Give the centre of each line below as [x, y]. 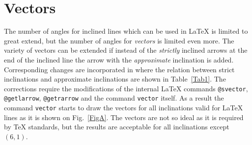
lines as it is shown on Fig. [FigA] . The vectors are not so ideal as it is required [124, 117]
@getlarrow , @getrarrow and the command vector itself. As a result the [114, 98]
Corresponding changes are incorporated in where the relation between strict [119, 69]
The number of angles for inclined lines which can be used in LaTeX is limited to [126, 31]
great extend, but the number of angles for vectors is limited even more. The [119, 40]
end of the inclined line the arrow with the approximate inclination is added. [119, 59]
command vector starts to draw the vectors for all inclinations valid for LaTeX [124, 107]
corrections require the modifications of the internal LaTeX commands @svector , [126, 88]
